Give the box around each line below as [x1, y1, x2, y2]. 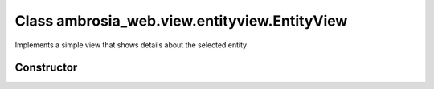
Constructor [14, 61, 78, 75]
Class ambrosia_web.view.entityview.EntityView [14, 12, 348, 30]
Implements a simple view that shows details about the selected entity [14, 40, 248, 50]
